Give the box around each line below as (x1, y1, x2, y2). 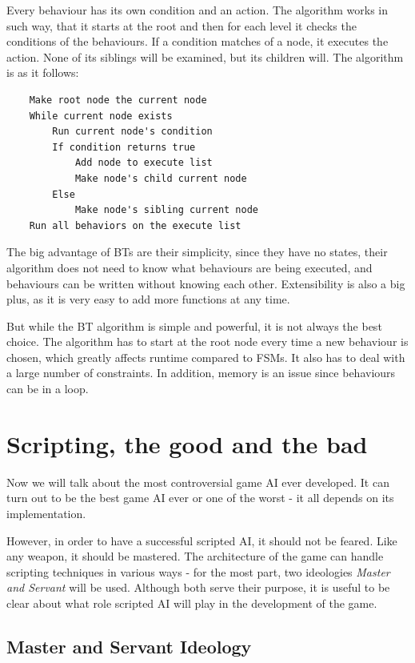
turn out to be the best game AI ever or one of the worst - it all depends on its (6, 489, 394, 506)
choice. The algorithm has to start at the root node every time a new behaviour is (6, 333, 409, 350)
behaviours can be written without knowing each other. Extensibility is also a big (6, 275, 405, 291)
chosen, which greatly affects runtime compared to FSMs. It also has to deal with (6, 348, 405, 365)
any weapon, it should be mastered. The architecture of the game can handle (6, 548, 384, 565)
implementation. (6, 504, 86, 521)
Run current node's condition (52, 126, 213, 138)
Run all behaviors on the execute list (29, 219, 241, 231)
